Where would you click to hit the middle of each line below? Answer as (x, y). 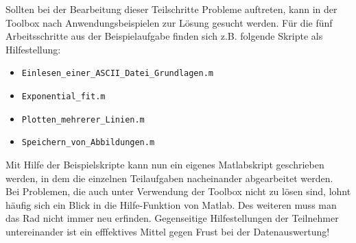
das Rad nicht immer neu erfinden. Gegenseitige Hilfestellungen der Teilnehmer (172, 218)
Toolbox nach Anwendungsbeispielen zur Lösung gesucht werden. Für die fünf (169, 22)
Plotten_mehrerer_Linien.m (83, 119)
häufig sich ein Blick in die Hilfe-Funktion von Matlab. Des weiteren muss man (171, 204)
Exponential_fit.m (63, 97)
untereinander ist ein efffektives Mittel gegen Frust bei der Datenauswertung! (168, 231)
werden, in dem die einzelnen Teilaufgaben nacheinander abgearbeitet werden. (169, 178)
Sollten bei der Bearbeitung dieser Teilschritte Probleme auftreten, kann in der (171, 9)
